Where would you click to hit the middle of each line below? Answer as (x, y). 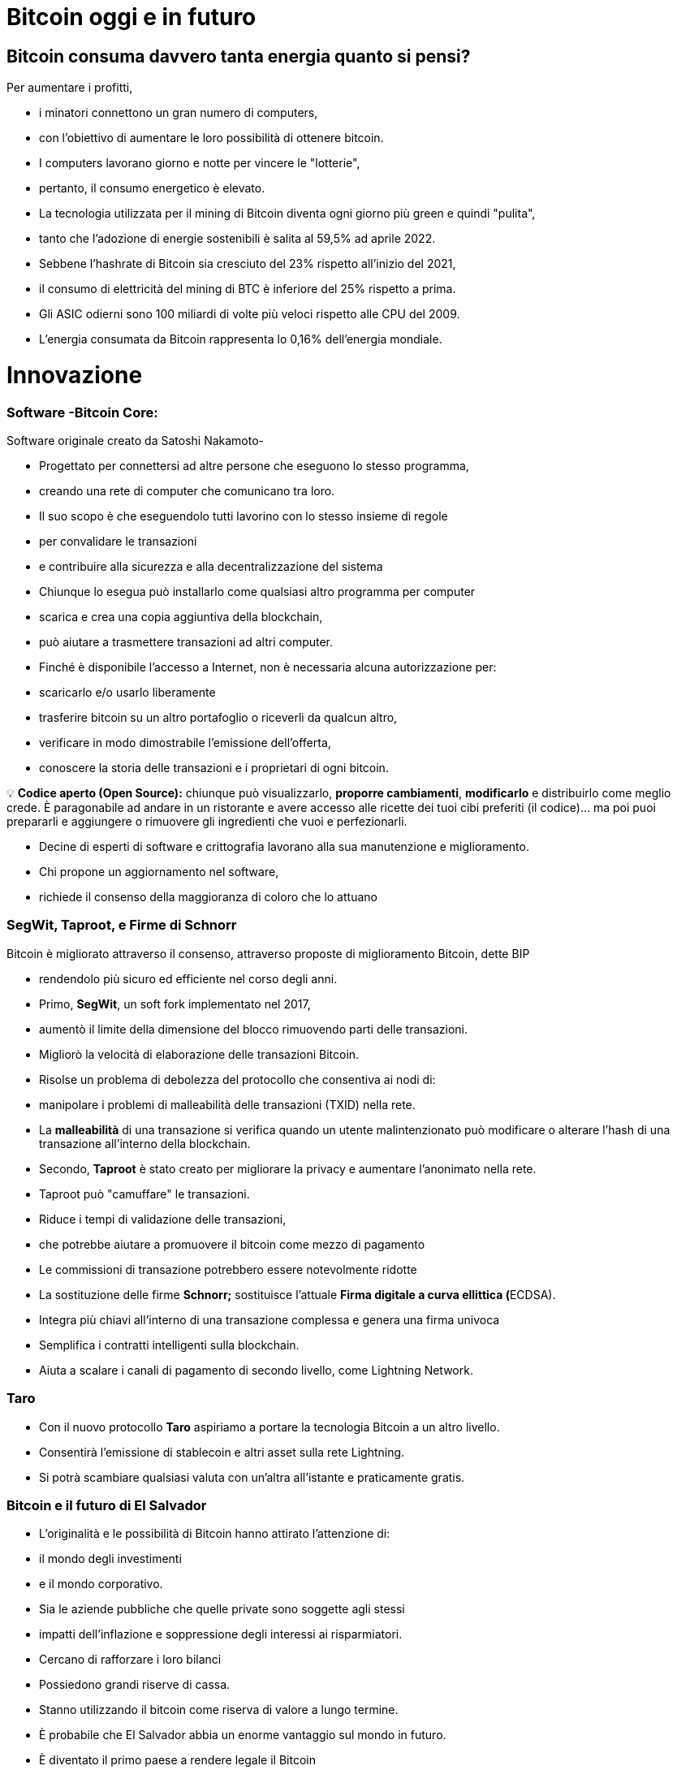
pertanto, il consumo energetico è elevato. (152, 188)
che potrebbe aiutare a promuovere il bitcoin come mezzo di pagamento (232, 1244)
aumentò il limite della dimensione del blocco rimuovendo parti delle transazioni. (254, 1029)
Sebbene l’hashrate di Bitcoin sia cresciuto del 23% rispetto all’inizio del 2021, (248, 264)
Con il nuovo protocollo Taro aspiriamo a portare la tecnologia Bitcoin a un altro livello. (270, 1427)
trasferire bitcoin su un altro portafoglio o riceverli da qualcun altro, (218, 718)
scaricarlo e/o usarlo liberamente (127, 693)
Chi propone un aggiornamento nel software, (159, 872)
